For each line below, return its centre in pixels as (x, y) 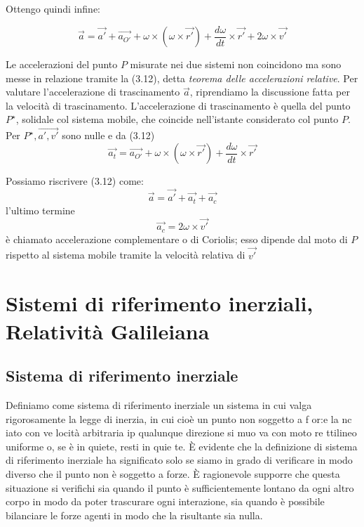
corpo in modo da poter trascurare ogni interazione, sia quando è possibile (165, 501)
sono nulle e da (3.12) (108, 135)
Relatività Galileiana (108, 331)
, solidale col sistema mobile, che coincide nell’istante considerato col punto (177, 119)
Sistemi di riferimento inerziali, (160, 303)
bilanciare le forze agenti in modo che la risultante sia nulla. (134, 515)
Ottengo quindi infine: (53, 8)
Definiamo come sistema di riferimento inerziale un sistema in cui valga (159, 405)
